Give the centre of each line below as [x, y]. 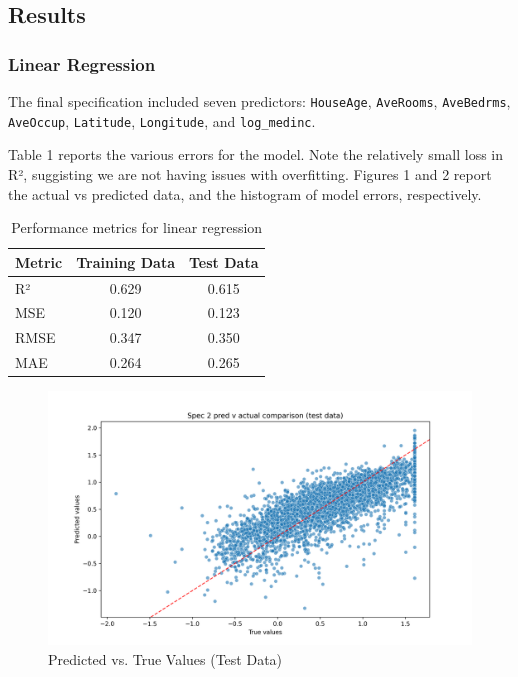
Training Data [125, 261]
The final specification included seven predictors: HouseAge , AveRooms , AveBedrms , [259, 101]
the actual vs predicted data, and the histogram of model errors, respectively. [245, 193]
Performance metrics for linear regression [137, 227]
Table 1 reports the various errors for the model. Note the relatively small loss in [256, 154]
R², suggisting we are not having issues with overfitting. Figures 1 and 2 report [250, 173]
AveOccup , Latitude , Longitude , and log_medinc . [162, 120]
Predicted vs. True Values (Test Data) [165, 658]
